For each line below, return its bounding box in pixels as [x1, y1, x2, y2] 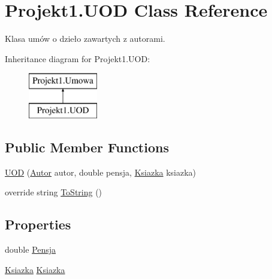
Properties [5, 215, 71, 234]
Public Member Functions [5, 137, 169, 156]
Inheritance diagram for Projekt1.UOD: [5, 52, 150, 65]
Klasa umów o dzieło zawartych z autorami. [5, 32, 165, 45]
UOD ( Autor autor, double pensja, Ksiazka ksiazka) [5, 165, 197, 178]
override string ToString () [5, 186, 102, 198]
